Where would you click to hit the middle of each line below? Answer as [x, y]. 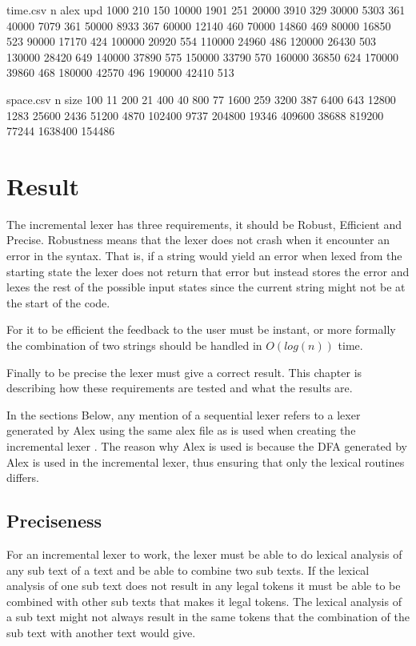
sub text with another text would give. [101, 632]
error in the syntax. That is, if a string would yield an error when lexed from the [204, 256]
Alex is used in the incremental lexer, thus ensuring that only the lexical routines [206, 461]
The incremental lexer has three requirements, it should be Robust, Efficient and [204, 224]
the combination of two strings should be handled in [134, 345]
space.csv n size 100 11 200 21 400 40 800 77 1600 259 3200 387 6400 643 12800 [201, 99]
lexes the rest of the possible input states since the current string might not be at [206, 287]
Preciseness [54, 521]
